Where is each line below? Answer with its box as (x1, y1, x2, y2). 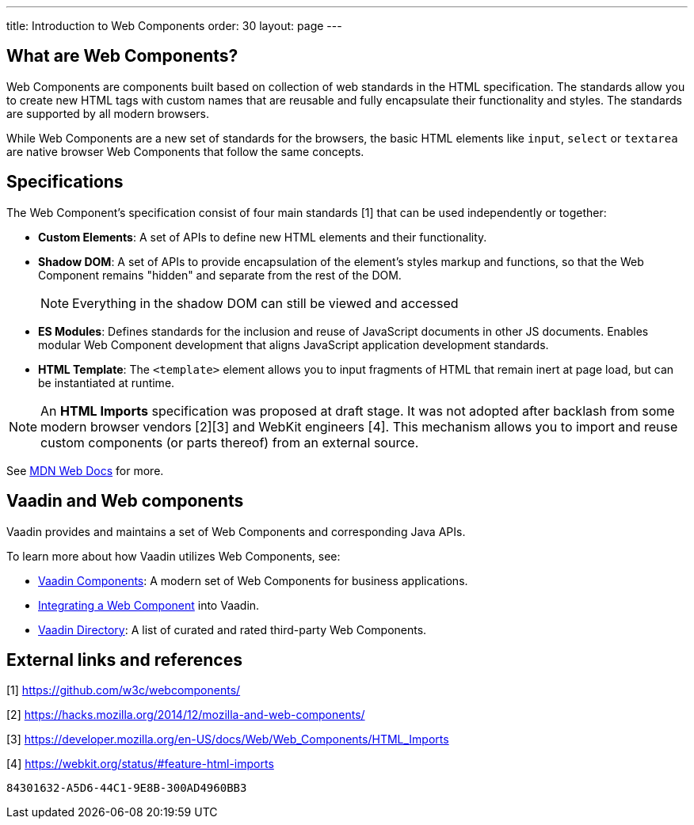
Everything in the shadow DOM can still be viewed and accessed (72, 295, 459, 311)
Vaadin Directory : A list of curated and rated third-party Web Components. (38, 622, 427, 637)
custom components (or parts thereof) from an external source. (40, 434, 419, 451)
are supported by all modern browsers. (6, 106, 210, 120)
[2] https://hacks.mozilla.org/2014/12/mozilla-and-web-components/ (6, 708, 365, 722)
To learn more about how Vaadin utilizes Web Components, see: (6, 549, 341, 563)
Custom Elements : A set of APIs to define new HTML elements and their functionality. (38, 230, 487, 244)
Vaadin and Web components (6, 491, 244, 511)
